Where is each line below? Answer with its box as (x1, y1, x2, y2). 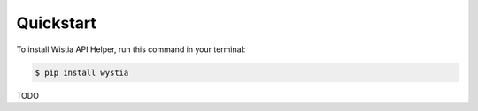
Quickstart (16, 13, 97, 33)
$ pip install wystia (35, 67, 129, 78)
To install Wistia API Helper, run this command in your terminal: (16, 44, 246, 55)
